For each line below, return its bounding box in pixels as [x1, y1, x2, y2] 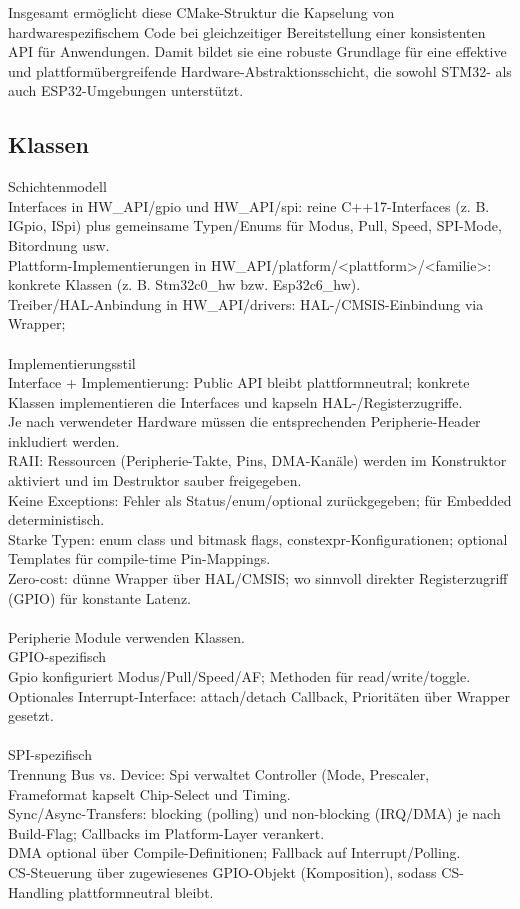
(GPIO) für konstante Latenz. [8, 587, 192, 608]
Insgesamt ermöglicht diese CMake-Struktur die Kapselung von [8, 2, 395, 22]
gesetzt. [8, 705, 54, 726]
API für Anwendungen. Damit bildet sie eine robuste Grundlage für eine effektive [8, 41, 507, 62]
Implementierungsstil [8, 352, 136, 373]
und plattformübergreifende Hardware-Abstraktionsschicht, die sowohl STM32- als [8, 60, 512, 81]
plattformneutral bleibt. [68, 881, 214, 902]
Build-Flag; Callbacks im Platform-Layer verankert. [8, 822, 325, 843]
